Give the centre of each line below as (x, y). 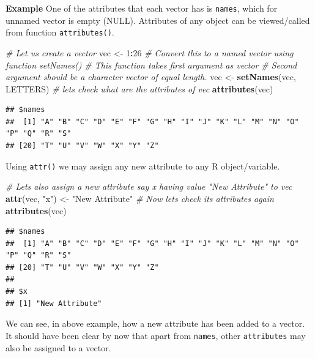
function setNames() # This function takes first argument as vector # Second (151, 65)
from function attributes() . (60, 32)
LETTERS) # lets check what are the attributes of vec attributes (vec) (139, 88)
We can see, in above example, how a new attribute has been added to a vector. (155, 323)
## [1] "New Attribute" (54, 303)
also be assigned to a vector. (58, 347)
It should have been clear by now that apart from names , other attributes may (156, 335)
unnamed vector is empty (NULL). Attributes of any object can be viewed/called (158, 20)
